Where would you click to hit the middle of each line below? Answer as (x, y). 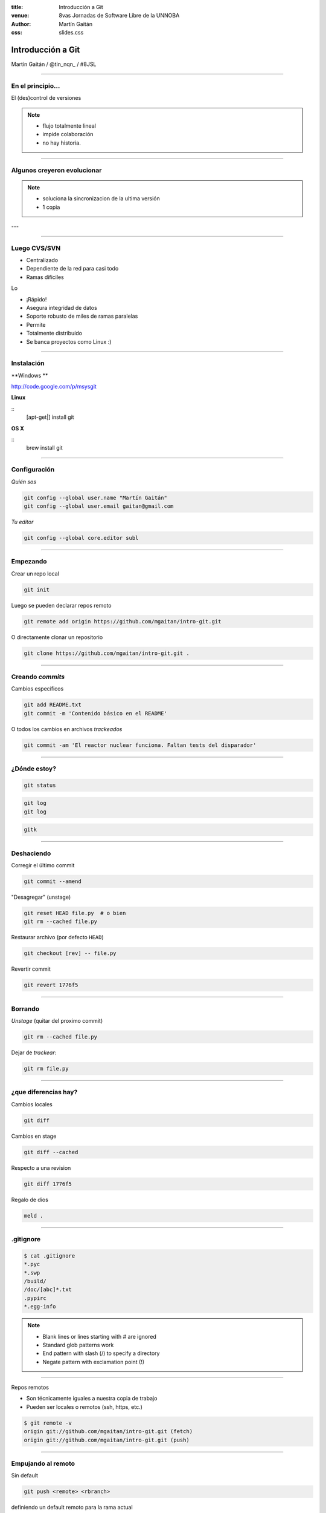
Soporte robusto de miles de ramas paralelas (82, 316)
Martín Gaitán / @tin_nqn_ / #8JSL (54, 64)
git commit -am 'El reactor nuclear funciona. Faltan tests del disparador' (140, 745)
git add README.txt (53, 705)
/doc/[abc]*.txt (48, 1290)
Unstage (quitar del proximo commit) (57, 1021)
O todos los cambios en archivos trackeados (67, 729)
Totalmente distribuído (54, 333)
